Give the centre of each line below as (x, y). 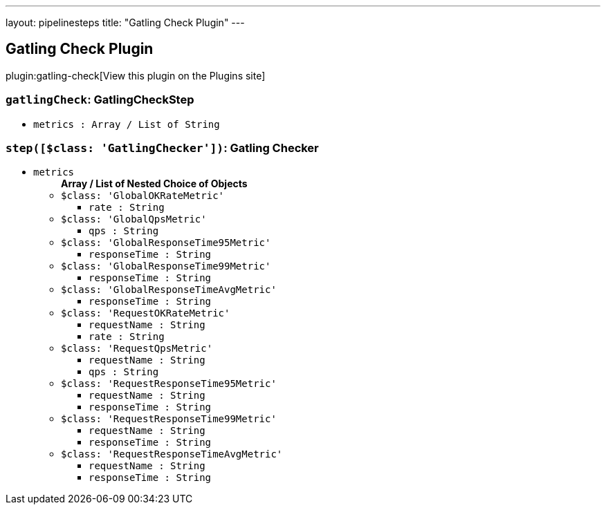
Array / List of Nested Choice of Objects (154, 184)
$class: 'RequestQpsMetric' (137, 349)
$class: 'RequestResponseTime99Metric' (169, 419)
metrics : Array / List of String (127, 124)
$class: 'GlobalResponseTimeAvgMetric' (169, 290)
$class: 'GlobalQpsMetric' (134, 219)
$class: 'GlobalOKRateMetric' (143, 196)
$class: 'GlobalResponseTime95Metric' (166, 243)
